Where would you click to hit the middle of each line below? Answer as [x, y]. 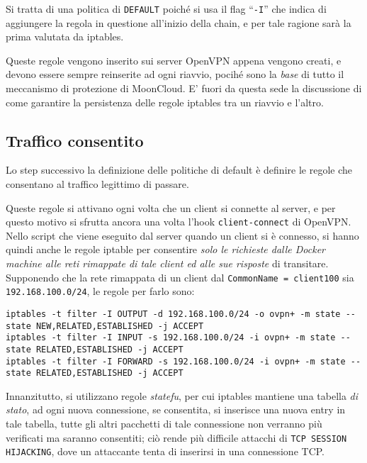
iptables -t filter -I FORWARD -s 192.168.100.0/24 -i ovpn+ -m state [176, 361]
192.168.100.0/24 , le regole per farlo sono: [100, 291]
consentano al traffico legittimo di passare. [97, 184]
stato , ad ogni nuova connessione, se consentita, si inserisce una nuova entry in [176, 409]
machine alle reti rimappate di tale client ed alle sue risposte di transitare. [167, 263]
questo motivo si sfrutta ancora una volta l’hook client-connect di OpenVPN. [179, 222]
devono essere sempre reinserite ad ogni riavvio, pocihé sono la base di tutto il [175, 74]
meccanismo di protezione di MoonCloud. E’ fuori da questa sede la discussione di [184, 88]
